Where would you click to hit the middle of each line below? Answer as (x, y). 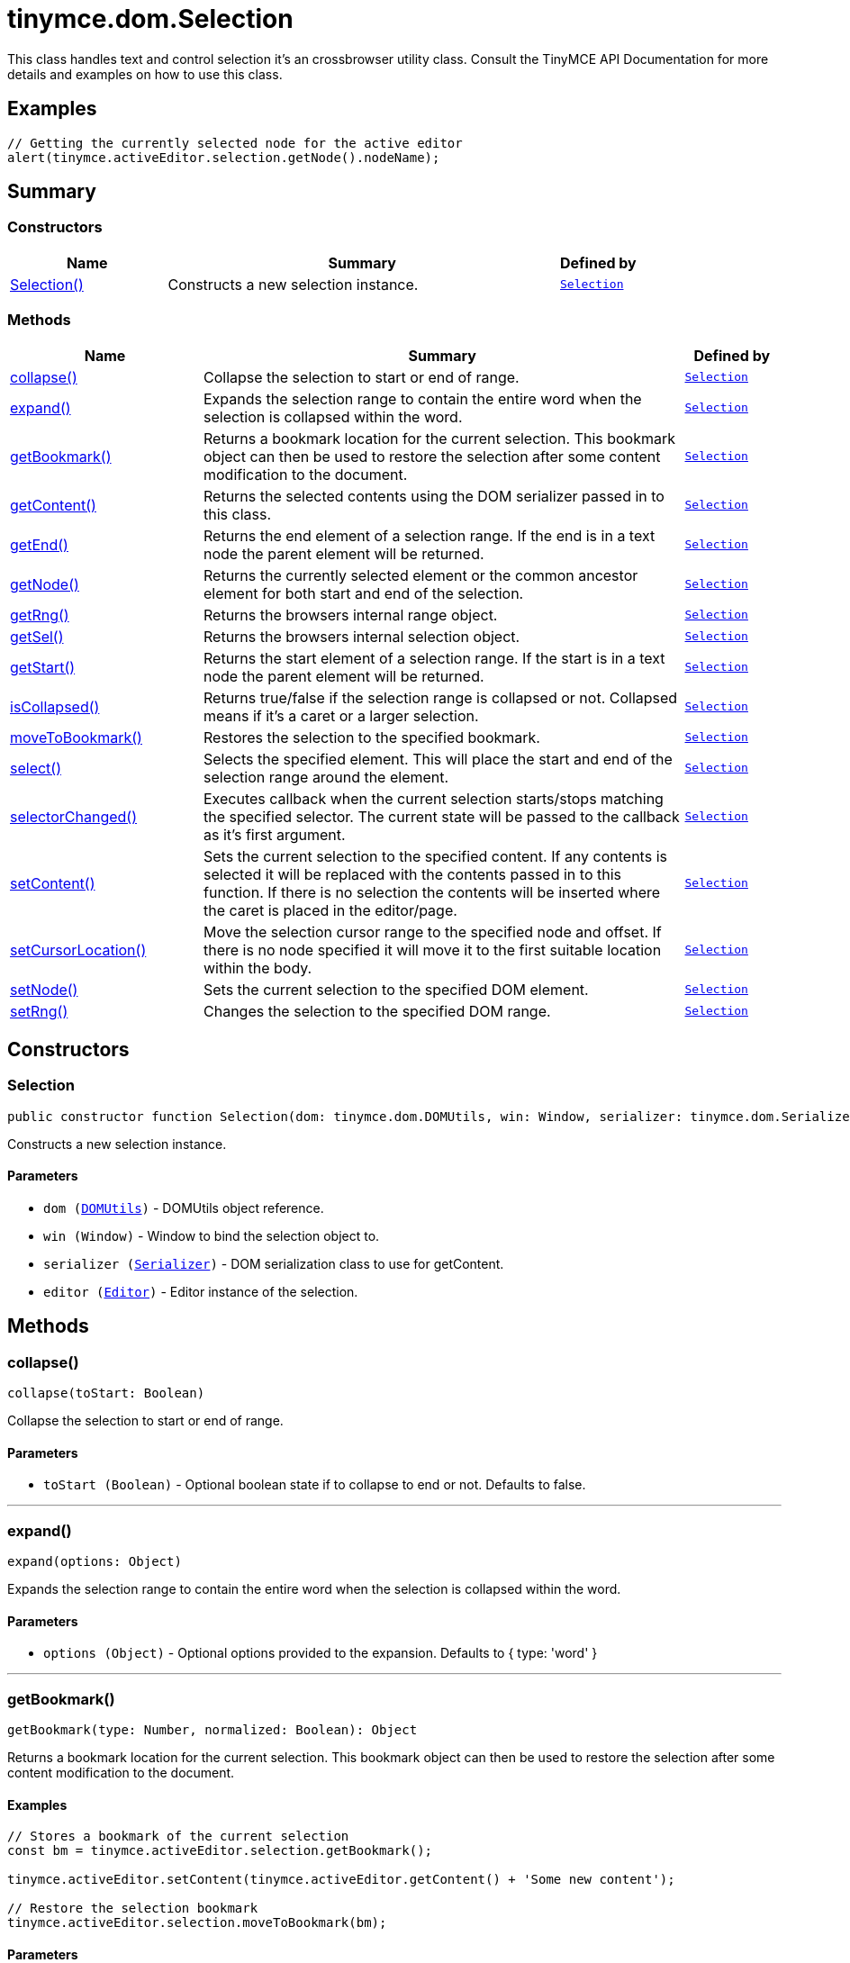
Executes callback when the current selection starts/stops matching (434, 798)
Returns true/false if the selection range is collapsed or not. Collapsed (441, 697)
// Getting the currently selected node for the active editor (235, 143)
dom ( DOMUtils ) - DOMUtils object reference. (184, 1208)
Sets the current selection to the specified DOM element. (396, 989)
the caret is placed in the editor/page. (330, 910)
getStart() (43, 667)
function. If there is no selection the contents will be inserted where (432, 892)
